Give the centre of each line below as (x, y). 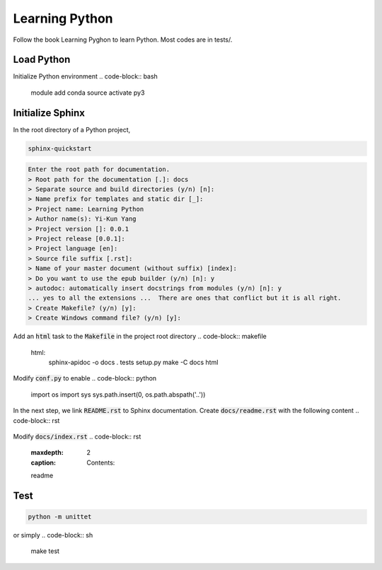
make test (45, 551)
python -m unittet (60, 517)
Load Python (42, 60)
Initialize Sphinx (49, 113)
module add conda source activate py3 (88, 93)
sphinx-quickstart (60, 148)
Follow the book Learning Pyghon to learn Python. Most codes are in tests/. (123, 40)
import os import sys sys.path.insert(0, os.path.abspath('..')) (118, 394)
